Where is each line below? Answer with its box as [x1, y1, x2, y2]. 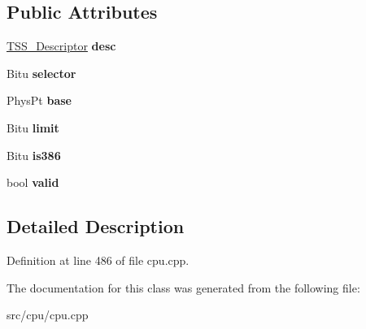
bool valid [7, 174, 59, 191]
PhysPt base [7, 92, 72, 109]
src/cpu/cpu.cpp [7, 306, 89, 323]
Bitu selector [7, 64, 76, 81]
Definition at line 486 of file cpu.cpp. [7, 251, 190, 268]
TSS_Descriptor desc [7, 37, 116, 54]
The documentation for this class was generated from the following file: [7, 279, 360, 296]
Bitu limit [7, 119, 59, 136]
